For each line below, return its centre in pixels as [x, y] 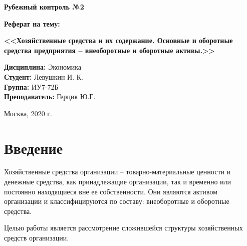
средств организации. [37, 238]
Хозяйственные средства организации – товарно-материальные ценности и [117, 172]
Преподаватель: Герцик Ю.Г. [50, 96]
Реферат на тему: [32, 23]
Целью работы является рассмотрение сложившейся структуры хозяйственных [124, 228]
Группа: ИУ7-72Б [31, 86]
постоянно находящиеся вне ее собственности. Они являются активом [111, 191]
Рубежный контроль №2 [44, 7]
